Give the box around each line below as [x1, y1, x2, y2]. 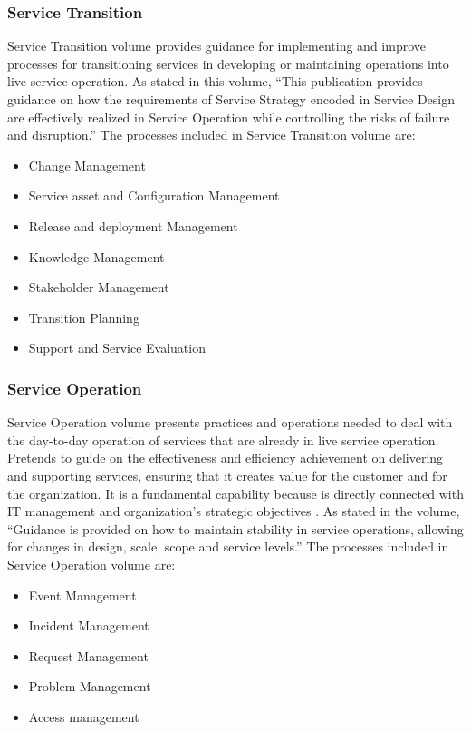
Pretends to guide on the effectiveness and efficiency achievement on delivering [7, 448, 444, 467]
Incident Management [28, 616, 149, 635]
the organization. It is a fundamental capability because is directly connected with [7, 483, 464, 503]
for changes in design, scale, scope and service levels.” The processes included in [7, 537, 449, 556]
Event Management [28, 585, 137, 604]
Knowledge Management [28, 247, 165, 266]
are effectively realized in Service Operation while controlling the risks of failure [7, 107, 450, 126]
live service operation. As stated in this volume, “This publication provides [7, 72, 423, 91]
